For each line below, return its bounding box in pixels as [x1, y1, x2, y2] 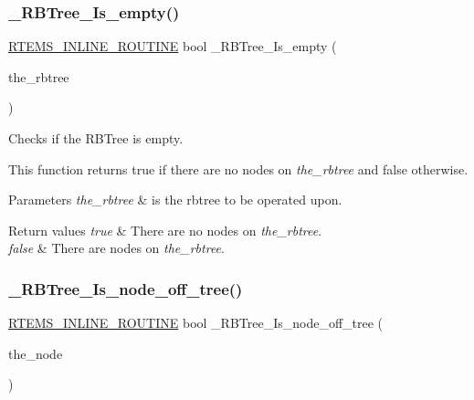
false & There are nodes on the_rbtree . [8, 238, 225, 258]
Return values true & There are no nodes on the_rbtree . [8, 220, 322, 239]
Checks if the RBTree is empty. [8, 129, 184, 147]
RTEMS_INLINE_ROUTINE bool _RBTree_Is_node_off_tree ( [8, 313, 384, 332]
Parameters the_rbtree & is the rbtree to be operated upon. [8, 190, 342, 209]
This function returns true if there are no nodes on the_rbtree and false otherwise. [8, 159, 469, 178]
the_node [8, 343, 63, 363]
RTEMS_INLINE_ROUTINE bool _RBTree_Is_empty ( [8, 37, 337, 56]
